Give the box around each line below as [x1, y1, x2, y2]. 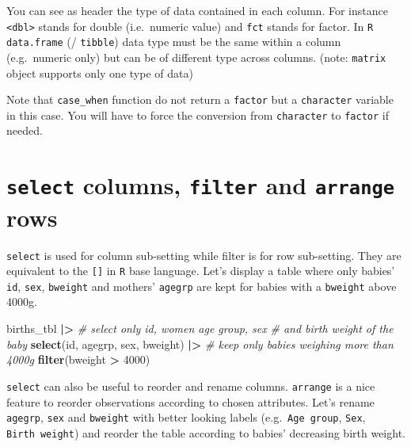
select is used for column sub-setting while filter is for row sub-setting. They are [6, 246, 401, 263]
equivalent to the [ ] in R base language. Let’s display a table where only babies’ [6, 262, 395, 279]
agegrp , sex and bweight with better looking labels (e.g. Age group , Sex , [6, 409, 366, 426]
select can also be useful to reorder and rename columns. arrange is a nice [6, 377, 375, 394]
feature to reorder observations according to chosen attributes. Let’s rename [6, 393, 375, 410]
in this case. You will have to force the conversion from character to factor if [6, 106, 389, 123]
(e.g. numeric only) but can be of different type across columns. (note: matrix [6, 48, 386, 65]
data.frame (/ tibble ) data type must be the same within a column [6, 33, 341, 50]
